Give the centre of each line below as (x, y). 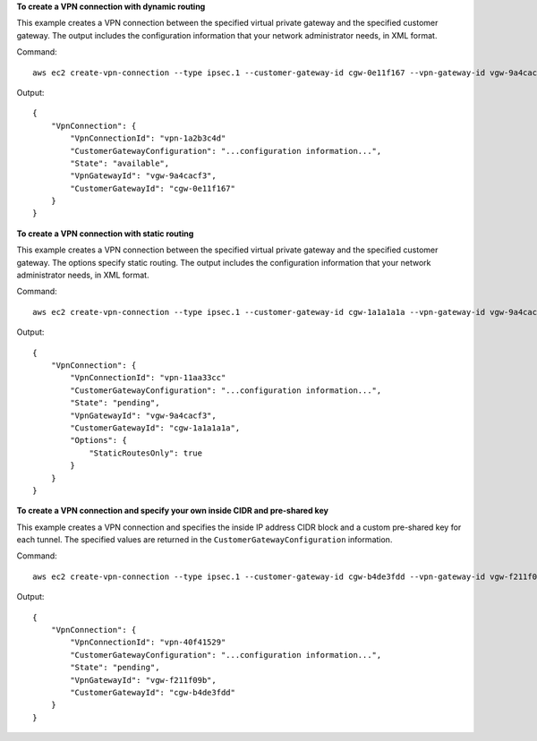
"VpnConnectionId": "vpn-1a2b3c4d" (148, 138)
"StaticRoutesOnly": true (146, 453)
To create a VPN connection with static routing (105, 234)
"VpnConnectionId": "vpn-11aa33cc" (148, 378)
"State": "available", (120, 163)
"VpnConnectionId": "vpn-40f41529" (148, 643)
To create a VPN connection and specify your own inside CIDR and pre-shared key (172, 511)
